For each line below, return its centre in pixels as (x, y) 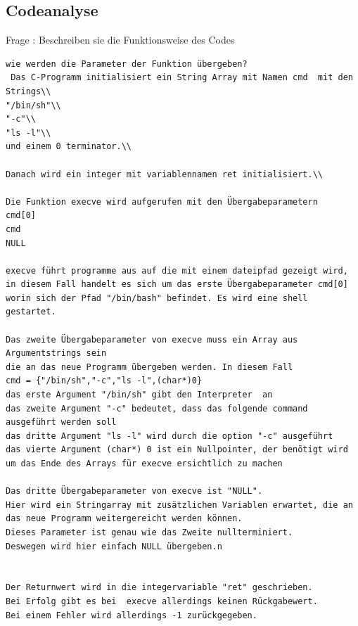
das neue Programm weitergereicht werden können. (124, 519)
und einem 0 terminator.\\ (69, 147)
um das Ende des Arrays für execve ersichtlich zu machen (144, 464)
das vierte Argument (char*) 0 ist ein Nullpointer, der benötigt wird (177, 450)
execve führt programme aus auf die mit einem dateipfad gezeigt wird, (177, 270)
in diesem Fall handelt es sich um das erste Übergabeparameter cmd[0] (177, 285)
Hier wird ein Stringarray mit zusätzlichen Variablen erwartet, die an (179, 505)
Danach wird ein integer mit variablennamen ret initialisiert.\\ (165, 174)
